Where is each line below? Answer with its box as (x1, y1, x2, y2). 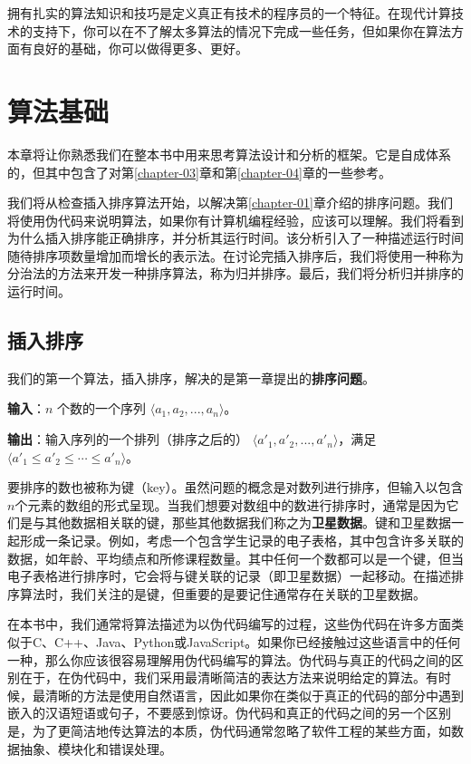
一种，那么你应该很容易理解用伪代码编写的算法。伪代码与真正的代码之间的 (7, 650, 451, 669)
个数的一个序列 (57, 399, 147, 418)
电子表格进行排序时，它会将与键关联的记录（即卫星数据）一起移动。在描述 (7, 566, 451, 585)
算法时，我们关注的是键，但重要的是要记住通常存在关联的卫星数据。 (19, 584, 426, 603)
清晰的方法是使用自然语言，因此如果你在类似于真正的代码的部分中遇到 (44, 685, 464, 704)
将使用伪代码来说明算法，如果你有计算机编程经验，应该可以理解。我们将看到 (7, 210, 464, 229)
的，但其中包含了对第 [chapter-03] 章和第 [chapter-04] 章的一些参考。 (7, 162, 391, 181)
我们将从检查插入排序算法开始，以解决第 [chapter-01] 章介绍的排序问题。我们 (7, 193, 453, 212)
